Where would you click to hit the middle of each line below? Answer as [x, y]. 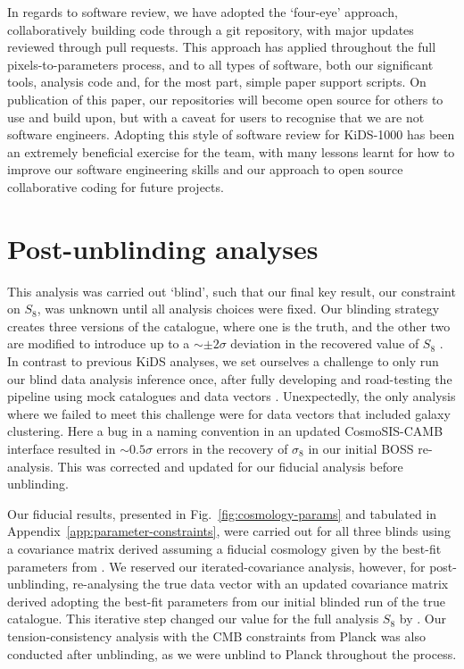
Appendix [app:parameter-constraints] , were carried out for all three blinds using [229, 531]
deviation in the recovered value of [325, 343]
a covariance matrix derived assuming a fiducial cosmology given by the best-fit [224, 548]
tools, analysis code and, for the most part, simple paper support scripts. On [217, 82]
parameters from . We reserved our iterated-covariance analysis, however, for [216, 566]
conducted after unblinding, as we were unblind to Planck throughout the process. [232, 653]
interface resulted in [62, 448]
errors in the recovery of [222, 448]
